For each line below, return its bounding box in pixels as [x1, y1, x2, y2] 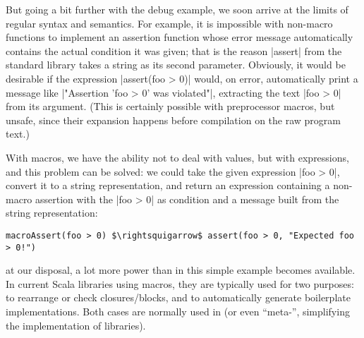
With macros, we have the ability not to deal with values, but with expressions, [6, 150, 349, 164]
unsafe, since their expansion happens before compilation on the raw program [6, 112, 341, 127]
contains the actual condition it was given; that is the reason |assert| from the [6, 43, 342, 58]
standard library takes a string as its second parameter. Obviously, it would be [6, 57, 346, 72]
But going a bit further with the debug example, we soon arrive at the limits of [6, 2, 348, 16]
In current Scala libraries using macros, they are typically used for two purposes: [6, 276, 354, 291]
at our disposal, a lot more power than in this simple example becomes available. [6, 262, 356, 277]
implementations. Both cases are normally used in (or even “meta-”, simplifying [6, 304, 350, 318]
